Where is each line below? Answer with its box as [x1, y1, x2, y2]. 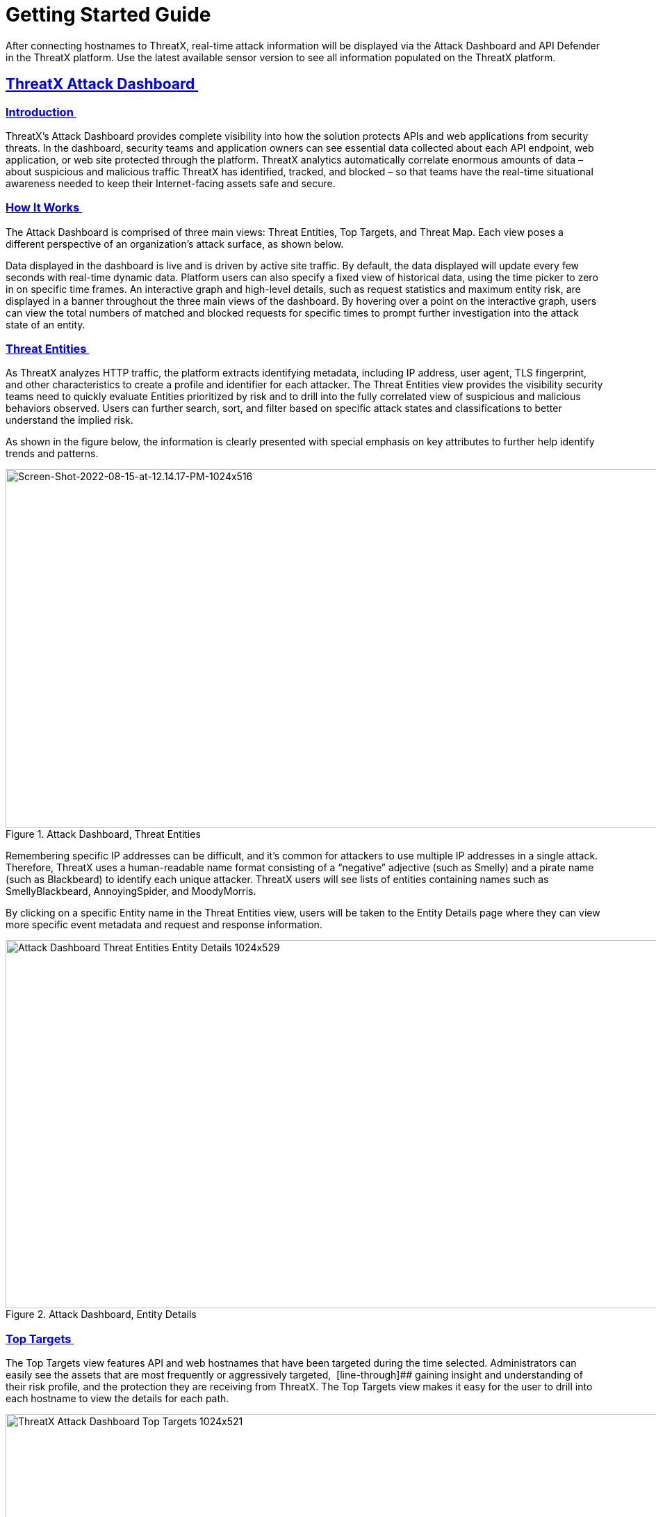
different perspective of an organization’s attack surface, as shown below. [6, 237, 344, 250]
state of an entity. [6, 318, 85, 331]
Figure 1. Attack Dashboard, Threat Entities [6, 828, 201, 841]
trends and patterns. [6, 447, 99, 460]
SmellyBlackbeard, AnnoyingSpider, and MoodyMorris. [6, 885, 256, 898]
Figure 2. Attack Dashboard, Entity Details [6, 1308, 197, 1321]
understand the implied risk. [6, 414, 133, 427]
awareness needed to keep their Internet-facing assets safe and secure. [6, 177, 336, 189]
